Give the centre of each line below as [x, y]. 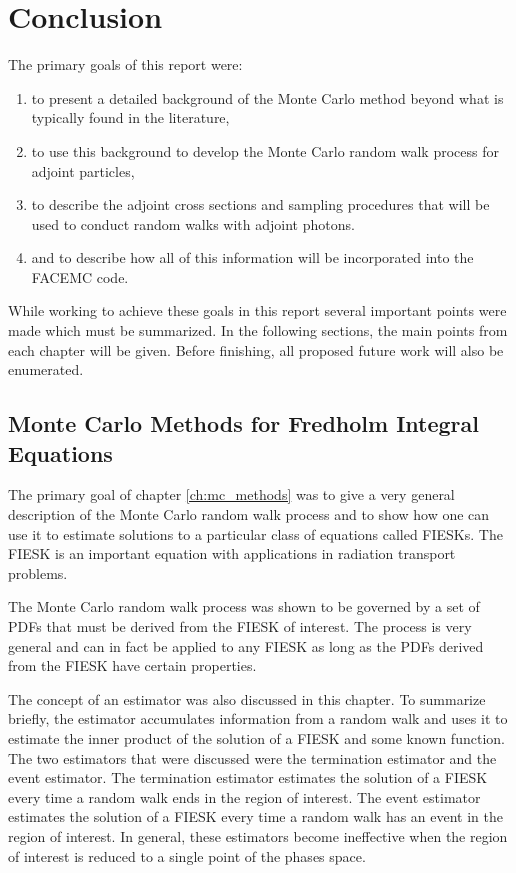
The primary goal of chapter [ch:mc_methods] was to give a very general [231, 494]
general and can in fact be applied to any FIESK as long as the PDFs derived [246, 645]
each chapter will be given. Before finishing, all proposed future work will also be [256, 349]
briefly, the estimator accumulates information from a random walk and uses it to [258, 718]
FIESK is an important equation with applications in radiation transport [232, 553]
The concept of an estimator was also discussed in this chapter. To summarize [247, 698]
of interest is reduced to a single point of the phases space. [187, 855]
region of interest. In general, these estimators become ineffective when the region [258, 835]
